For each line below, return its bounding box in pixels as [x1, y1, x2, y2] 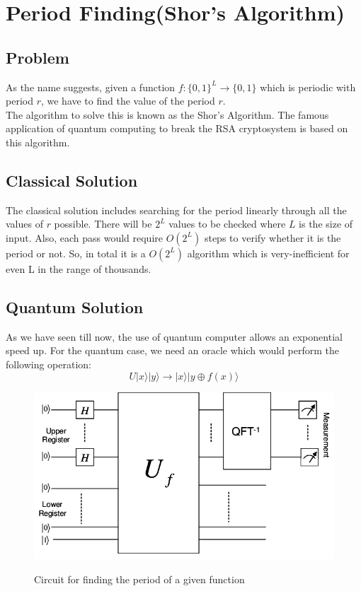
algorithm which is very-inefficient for [187, 245, 350, 260]
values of [6, 216, 43, 231]
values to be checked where [168, 216, 286, 231]
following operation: [6, 356, 92, 371]
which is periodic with [260, 79, 356, 94]
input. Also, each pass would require [6, 230, 163, 245]
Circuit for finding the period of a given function [34, 571, 245, 586]
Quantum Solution [6, 295, 144, 317]
